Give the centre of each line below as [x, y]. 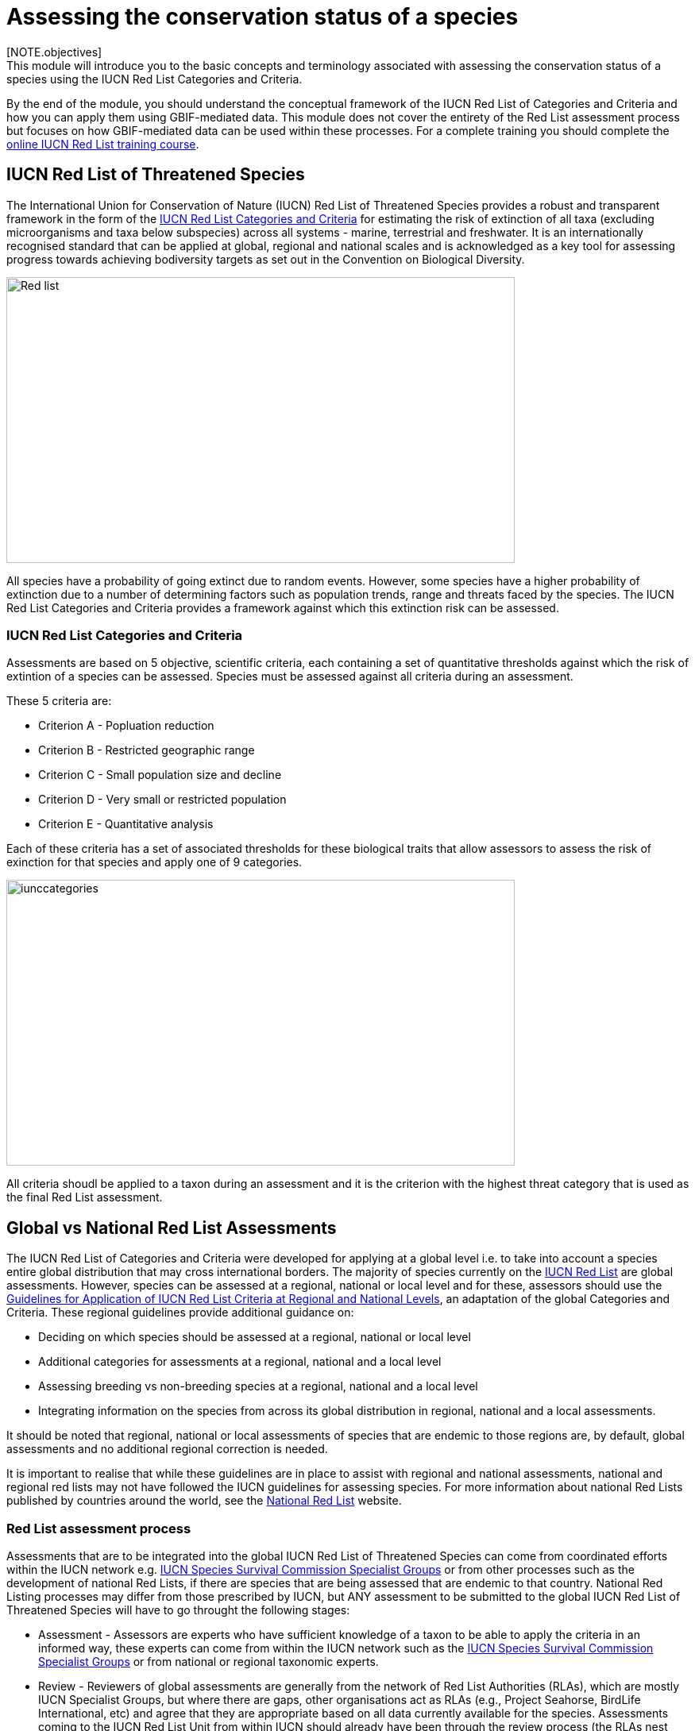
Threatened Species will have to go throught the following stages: [178, 1610]
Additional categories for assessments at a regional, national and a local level [240, 1362]
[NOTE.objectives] [54, 52]
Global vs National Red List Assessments [172, 1228]
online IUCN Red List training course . [103, 144]
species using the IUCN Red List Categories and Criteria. [154, 79]
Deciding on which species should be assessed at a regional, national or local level [255, 1337]
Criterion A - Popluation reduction [126, 726]
